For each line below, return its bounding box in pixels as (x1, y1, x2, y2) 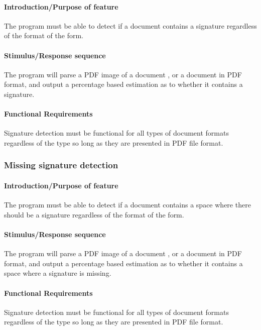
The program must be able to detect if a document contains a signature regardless (4, 20, 257, 31)
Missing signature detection (4, 159, 118, 171)
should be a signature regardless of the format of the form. (4, 209, 184, 219)
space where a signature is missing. (4, 268, 111, 278)
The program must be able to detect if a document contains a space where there (4, 199, 251, 210)
